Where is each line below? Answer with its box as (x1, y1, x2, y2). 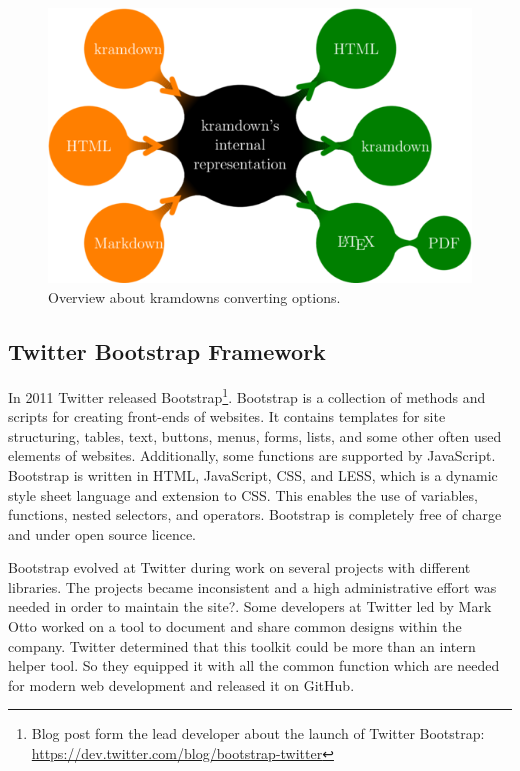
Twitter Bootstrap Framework (8, 336, 326, 367)
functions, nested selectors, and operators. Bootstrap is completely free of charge (8, 504, 502, 525)
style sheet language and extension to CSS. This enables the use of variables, (8, 484, 478, 505)
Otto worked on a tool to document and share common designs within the (8, 616, 462, 637)
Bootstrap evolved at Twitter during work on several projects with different (8, 557, 471, 578)
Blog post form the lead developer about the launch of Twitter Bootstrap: (31, 723, 485, 744)
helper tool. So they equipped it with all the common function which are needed (8, 655, 500, 676)
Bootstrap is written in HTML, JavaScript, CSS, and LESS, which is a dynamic (8, 464, 498, 485)
